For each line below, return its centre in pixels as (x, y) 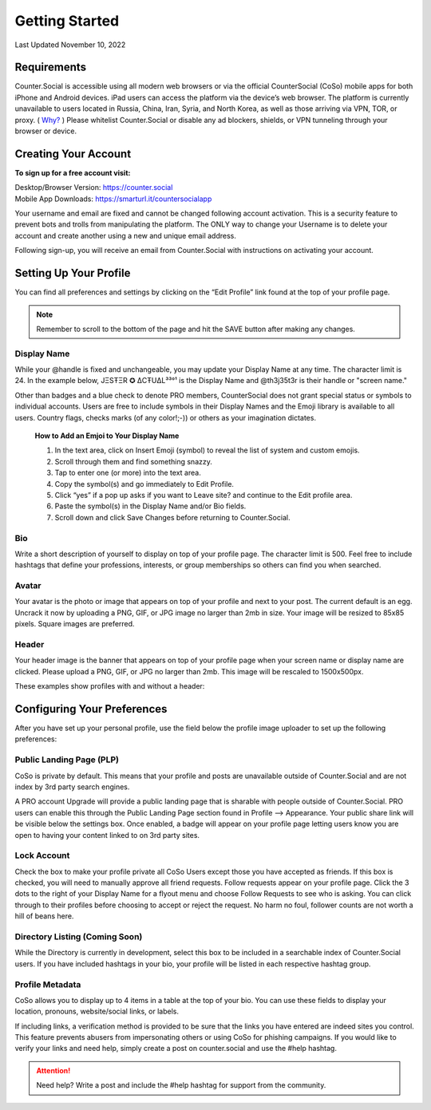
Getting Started (67, 21)
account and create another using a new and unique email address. (126, 235)
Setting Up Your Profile (73, 273)
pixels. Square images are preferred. (75, 624)
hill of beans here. (44, 916)
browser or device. (46, 131)
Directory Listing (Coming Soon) (79, 937)
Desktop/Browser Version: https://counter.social (94, 188)
